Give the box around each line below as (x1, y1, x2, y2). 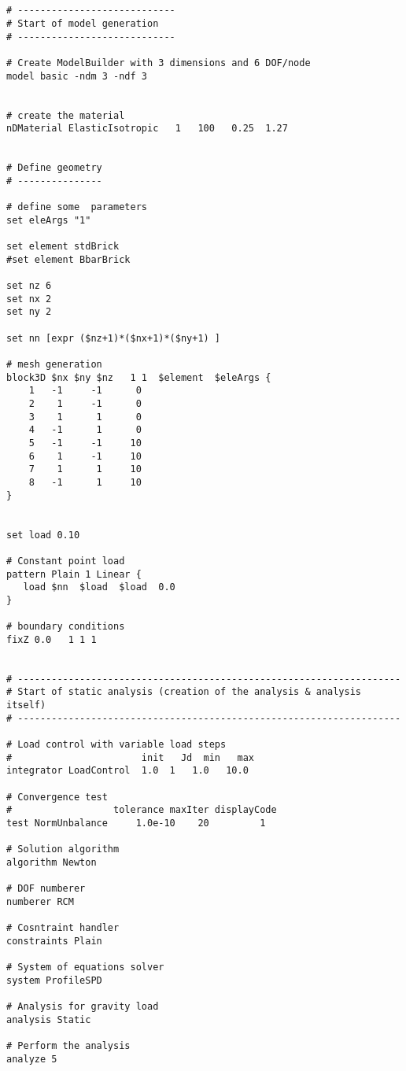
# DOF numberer (6, 883, 86, 895)
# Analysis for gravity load (6, 1001, 159, 1013)
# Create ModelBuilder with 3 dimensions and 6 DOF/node (6, 57, 311, 68)
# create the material (6, 109, 125, 121)
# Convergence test (6, 791, 108, 803)
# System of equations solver (6, 962, 164, 973)
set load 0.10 (6, 529, 80, 541)
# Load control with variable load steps (6, 739, 227, 751)
